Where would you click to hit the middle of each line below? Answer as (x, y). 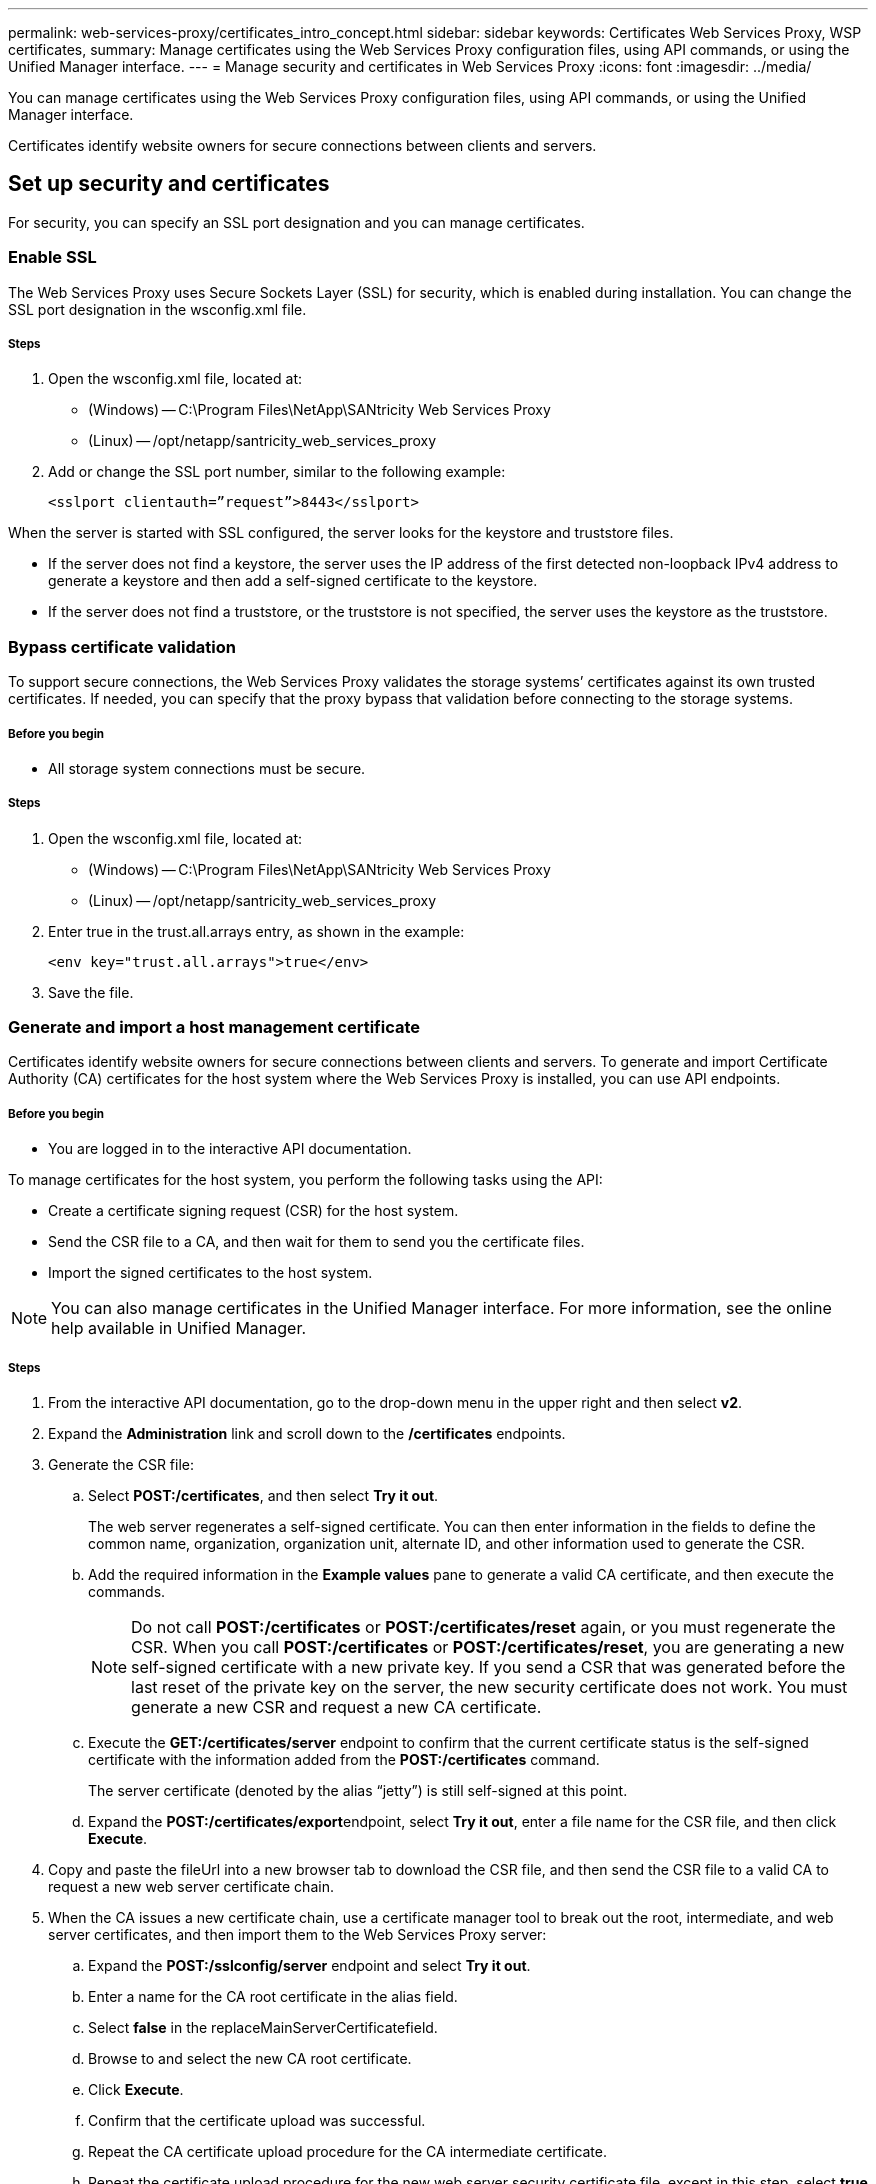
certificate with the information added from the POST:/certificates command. (344, 1759)
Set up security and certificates (169, 184)
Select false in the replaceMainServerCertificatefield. (263, 2027)
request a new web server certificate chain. (191, 1886)
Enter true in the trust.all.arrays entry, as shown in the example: (256, 931)
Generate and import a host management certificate (214, 1027)
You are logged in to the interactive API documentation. (230, 1149)
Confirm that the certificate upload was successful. (257, 2120)
